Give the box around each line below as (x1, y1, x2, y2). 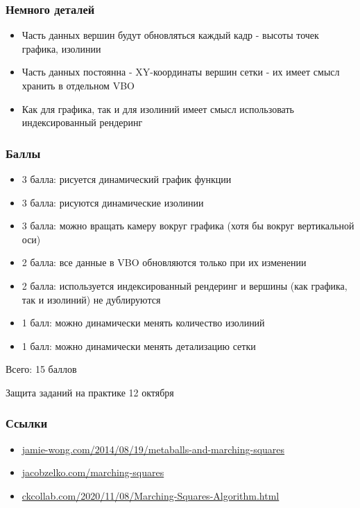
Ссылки (6, 414, 48, 432)
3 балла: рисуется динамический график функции (22, 172, 232, 186)
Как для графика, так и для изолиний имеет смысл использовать (22, 101, 294, 116)
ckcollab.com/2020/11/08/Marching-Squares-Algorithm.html (22, 488, 280, 502)
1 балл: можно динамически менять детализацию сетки (22, 338, 256, 353)
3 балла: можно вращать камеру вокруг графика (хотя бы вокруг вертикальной (22, 218, 354, 233)
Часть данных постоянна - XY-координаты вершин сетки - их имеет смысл (22, 64, 340, 79)
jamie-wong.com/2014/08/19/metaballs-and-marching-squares (22, 441, 285, 456)
